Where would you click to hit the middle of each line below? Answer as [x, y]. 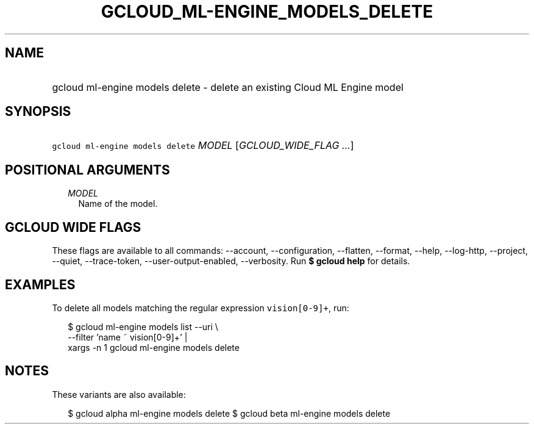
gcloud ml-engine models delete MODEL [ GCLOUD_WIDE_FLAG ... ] [203, 146]
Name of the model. [118, 204]
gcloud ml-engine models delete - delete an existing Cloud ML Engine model [228, 87]
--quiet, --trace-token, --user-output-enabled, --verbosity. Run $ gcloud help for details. [231, 261]
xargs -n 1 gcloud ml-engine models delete [154, 347]
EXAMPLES [40, 284]
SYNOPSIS [38, 112]
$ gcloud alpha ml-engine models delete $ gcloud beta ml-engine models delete [229, 413]
